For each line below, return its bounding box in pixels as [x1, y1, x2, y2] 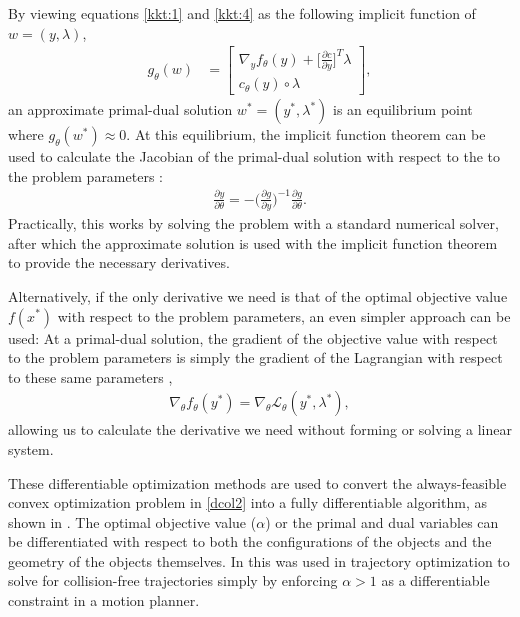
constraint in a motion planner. [8, 590, 200, 611]
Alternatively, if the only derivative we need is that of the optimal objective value [8, 285, 508, 306]
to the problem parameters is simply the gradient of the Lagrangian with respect [8, 347, 503, 368]
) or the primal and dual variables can [265, 511, 499, 532]
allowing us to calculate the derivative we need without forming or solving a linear [8, 419, 512, 440]
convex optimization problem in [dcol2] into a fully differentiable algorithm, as [8, 492, 487, 513]
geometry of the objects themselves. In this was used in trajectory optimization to [8, 550, 510, 571]
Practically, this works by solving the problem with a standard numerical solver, [8, 213, 499, 234]
